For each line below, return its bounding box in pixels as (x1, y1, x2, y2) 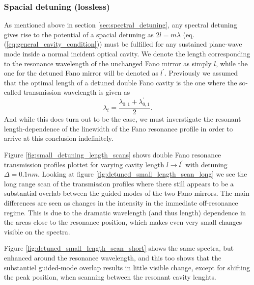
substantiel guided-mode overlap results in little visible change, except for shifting (4, 262, 250, 272)
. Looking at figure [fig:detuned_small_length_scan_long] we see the (37, 169, 247, 179)
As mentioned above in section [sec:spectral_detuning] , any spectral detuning (4, 20, 237, 30)
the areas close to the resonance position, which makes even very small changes (4, 217, 242, 227)
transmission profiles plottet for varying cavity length (4, 159, 164, 169)
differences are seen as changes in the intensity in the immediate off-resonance (4, 198, 238, 208)
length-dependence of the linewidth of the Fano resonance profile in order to (4, 123, 233, 133)
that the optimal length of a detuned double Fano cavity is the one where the (4, 77, 237, 87)
